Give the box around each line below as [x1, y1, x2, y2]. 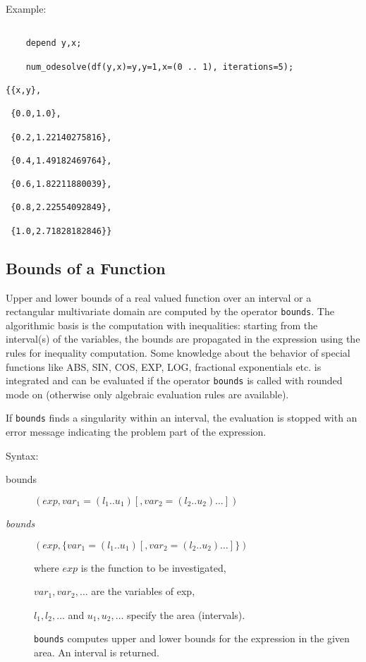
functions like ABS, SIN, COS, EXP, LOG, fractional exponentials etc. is [6, 359, 322, 374]
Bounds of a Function [6, 257, 166, 278]
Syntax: [6, 448, 39, 462]
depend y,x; [25, 38, 82, 49]
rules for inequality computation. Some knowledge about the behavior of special [6, 345, 350, 360]
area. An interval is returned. [34, 644, 159, 659]
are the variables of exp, [91, 584, 195, 599]
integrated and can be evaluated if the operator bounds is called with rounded [6, 373, 343, 388]
